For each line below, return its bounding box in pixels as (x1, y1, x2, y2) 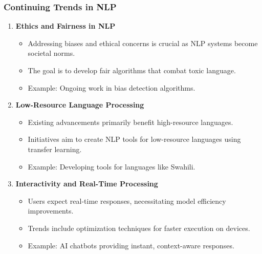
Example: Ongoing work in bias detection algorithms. (28, 82, 195, 93)
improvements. (28, 205, 74, 216)
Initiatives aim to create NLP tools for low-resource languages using (28, 134, 241, 144)
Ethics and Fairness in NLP (15, 20, 116, 31)
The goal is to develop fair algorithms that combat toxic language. (28, 65, 236, 75)
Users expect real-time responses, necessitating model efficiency (28, 195, 226, 206)
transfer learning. (28, 143, 82, 154)
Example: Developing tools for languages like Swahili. (28, 161, 195, 172)
